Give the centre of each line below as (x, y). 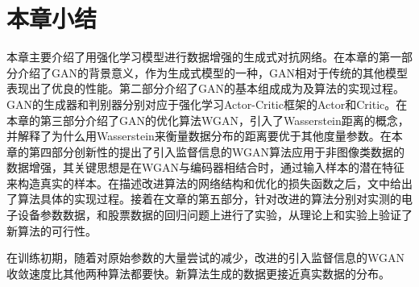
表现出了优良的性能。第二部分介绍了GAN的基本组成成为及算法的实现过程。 (205, 88)
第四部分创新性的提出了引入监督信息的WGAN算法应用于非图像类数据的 (216, 151)
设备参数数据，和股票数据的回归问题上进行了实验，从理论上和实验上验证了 (215, 215)
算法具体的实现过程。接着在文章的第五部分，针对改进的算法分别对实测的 (209, 199)
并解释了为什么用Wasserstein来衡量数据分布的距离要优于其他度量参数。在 (199, 136)
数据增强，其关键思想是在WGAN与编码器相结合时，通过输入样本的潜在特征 (205, 167)
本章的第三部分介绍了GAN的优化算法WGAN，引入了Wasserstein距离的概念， (208, 120)
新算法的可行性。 (52, 230)
